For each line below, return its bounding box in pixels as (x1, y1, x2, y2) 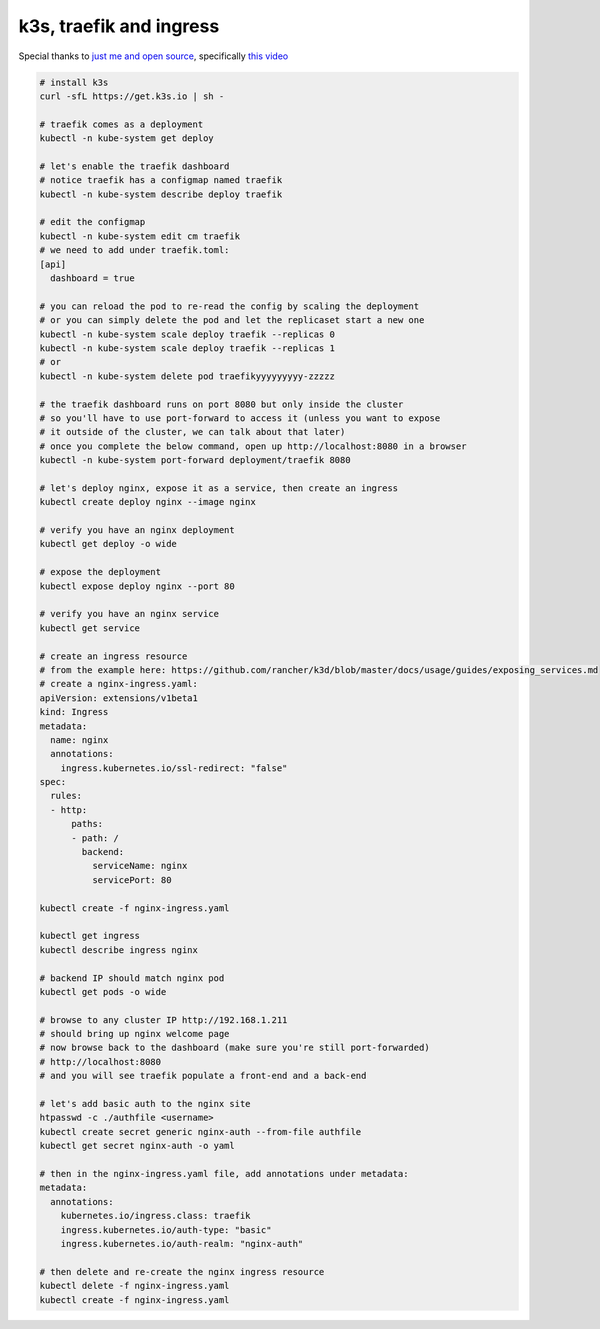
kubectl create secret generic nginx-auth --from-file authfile (39, 1126, 362, 1137)
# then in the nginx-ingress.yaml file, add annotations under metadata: (39, 1168, 409, 1179)
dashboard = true (50, 273, 135, 284)
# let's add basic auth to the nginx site (39, 1098, 251, 1110)
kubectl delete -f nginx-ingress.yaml (39, 1280, 230, 1292)
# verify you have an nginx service (39, 608, 220, 620)
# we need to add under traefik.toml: (39, 245, 230, 256)
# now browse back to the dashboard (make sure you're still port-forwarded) (39, 1042, 430, 1054)
